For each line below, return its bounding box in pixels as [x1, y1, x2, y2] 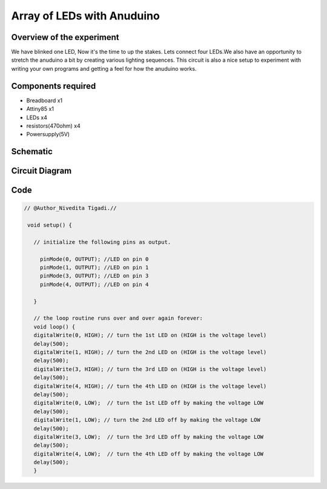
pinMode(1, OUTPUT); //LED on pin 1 [39, 264, 149, 271]
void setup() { [27, 222, 73, 229]
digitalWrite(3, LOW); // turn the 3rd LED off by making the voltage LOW [33, 433, 263, 440]
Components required [11, 80, 96, 91]
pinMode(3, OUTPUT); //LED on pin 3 [39, 272, 149, 280]
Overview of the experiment [11, 32, 119, 42]
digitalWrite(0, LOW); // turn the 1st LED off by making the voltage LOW [33, 399, 263, 407]
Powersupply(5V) [26, 131, 70, 138]
